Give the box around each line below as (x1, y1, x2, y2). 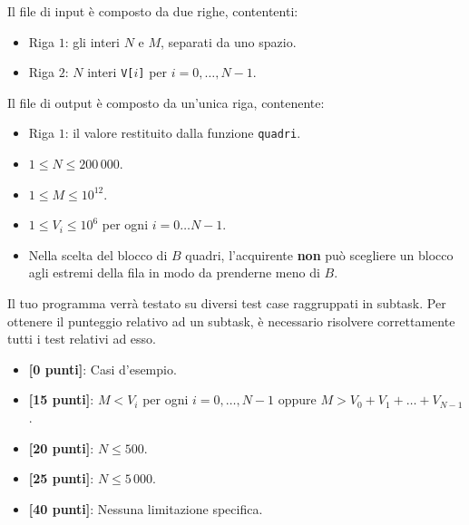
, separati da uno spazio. (161, 32, 297, 51)
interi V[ (87, 63, 134, 82)
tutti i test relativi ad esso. (7, 329, 156, 348)
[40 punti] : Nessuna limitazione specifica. (28, 499, 263, 518)
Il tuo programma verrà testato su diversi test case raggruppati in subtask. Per (7, 294, 446, 313)
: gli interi (64, 32, 120, 51)
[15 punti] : (28, 390, 94, 409)
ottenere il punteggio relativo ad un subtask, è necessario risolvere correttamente (7, 311, 455, 330)
